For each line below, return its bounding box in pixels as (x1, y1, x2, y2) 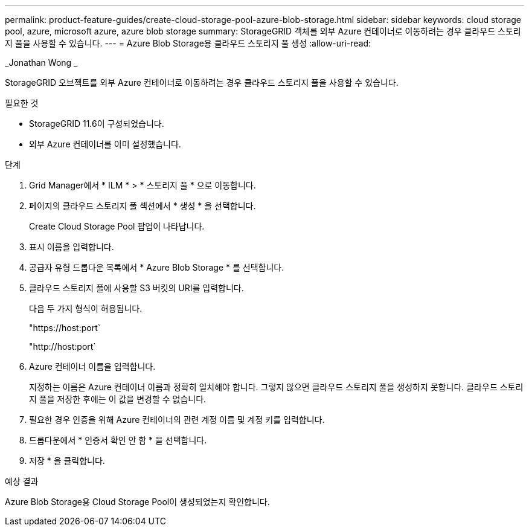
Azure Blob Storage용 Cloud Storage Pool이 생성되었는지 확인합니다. (5, 497, 270, 507)
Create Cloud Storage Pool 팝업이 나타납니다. (29, 221, 205, 231)
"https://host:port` (29, 323, 101, 333)
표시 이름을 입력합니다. (29, 242, 114, 252)
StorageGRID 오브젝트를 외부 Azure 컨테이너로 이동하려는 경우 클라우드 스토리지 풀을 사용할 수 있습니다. (5, 77, 399, 88)
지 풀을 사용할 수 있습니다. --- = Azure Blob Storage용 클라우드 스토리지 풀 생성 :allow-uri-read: (5, 38, 371, 48)
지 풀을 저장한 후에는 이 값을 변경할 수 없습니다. (29, 394, 207, 404)
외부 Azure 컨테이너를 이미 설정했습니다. (29, 139, 181, 149)
